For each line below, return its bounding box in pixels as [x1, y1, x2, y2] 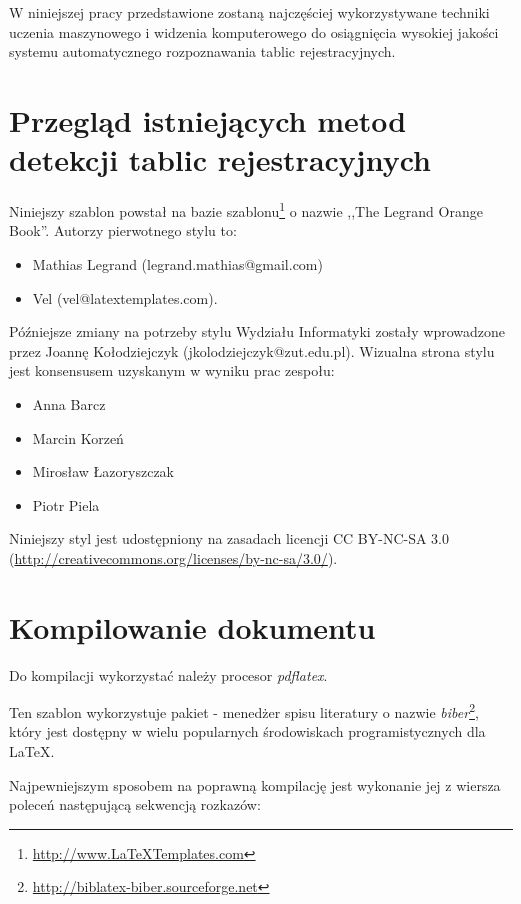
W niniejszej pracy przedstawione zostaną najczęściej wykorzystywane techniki [9, 2, 490, 22]
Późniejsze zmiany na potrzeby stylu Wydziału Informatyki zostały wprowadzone [9, 321, 506, 342]
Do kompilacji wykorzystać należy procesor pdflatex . [9, 664, 328, 685]
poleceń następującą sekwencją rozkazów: [9, 794, 261, 815]
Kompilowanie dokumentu [9, 606, 376, 647]
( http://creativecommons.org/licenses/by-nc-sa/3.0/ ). [9, 547, 338, 568]
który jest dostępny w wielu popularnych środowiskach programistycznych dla [9, 721, 486, 742]
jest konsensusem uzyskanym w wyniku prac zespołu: [9, 360, 335, 381]
